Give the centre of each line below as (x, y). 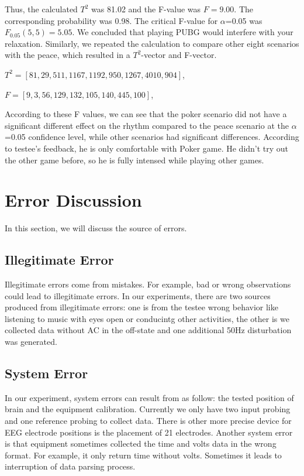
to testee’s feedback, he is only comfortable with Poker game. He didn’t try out (147, 148)
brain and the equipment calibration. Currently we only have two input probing (148, 409)
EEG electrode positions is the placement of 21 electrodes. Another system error (149, 432)
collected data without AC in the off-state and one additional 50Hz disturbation (148, 330)
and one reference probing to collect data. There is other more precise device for (148, 420)
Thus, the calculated (41, 9)
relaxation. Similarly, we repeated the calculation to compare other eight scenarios (152, 43)
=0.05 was (244, 20)
